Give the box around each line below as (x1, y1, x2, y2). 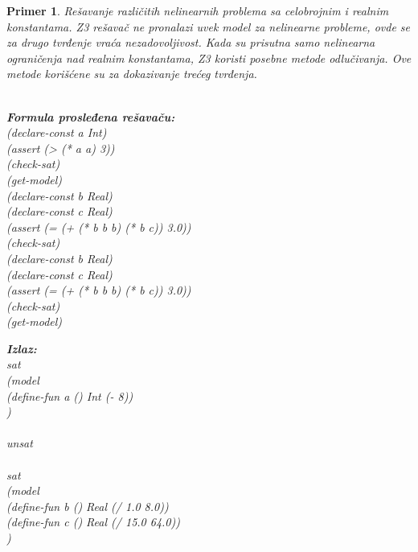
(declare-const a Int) (6, 124, 107, 141)
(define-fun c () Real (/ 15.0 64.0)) (6, 513, 180, 530)
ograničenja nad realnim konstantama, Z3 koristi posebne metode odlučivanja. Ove (6, 49, 412, 66)
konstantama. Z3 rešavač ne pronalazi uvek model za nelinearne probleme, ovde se (6, 18, 411, 35)
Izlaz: (6, 340, 37, 356)
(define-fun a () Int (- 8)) (6, 387, 133, 404)
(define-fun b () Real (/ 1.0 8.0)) (6, 497, 169, 514)
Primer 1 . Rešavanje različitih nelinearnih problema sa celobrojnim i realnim (6, 2, 389, 19)
